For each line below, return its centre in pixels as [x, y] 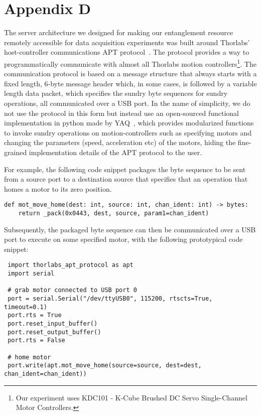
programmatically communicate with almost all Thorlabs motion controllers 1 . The [130, 63]
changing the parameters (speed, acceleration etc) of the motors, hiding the [120, 142]
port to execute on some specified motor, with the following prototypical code [123, 239]
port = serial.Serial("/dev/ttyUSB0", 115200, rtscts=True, [110, 299]
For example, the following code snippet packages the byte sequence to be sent [125, 169]
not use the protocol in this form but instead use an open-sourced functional [121, 113]
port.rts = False [36, 340]
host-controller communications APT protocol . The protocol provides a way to [127, 52]
